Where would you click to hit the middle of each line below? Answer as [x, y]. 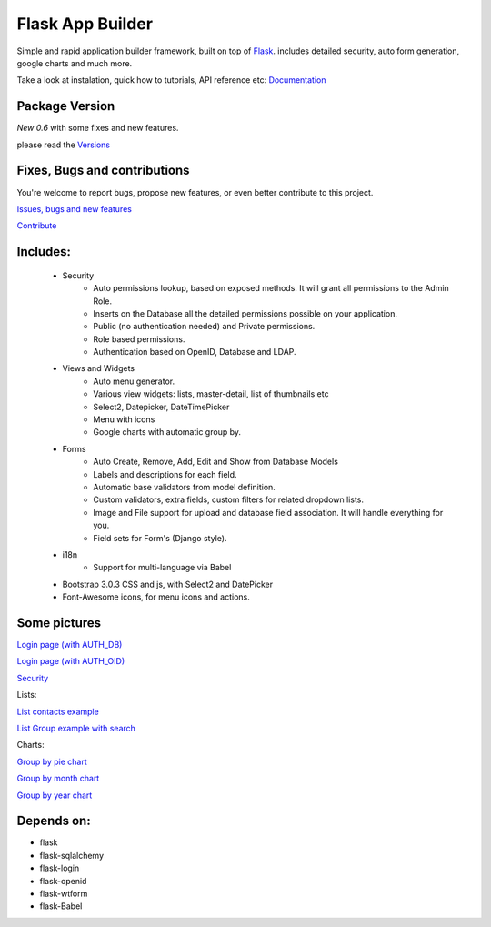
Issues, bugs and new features [74, 208]
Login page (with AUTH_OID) [71, 661]
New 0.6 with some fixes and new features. [98, 128]
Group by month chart [58, 779]
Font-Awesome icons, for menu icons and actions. [156, 597]
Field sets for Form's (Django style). [160, 538]
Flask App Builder [85, 24]
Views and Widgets [99, 368]
